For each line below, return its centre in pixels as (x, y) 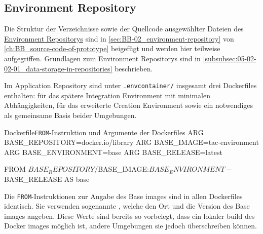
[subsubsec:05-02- (230, 58)
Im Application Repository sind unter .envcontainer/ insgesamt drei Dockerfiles (130, 85)
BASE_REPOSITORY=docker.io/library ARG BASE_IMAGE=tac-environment (131, 142)
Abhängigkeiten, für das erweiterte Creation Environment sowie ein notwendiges (129, 105)
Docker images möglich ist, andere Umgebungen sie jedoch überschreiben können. (130, 226)
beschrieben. (134, 68)
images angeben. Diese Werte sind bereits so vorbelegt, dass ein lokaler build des (129, 216)
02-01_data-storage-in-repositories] (58, 68)
